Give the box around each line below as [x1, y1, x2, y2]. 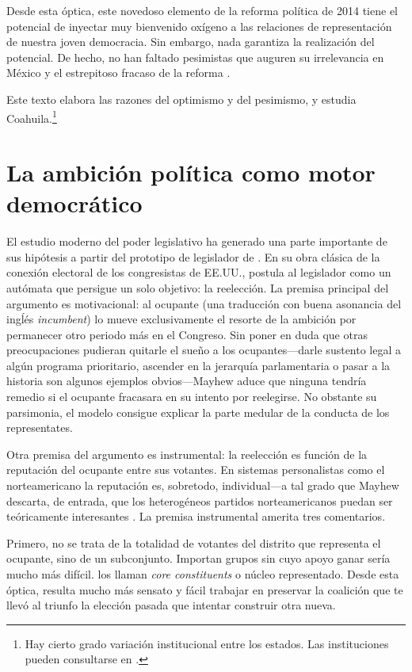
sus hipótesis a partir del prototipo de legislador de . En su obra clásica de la [6, 248, 380, 265]
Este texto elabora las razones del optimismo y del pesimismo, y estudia [6, 90, 357, 107]
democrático [6, 187, 143, 220]
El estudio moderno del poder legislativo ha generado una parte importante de [6, 233, 387, 250]
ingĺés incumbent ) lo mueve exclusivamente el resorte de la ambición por [6, 311, 357, 327]
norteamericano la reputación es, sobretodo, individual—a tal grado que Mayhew [6, 477, 399, 494]
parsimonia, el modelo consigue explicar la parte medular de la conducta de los [6, 403, 390, 420]
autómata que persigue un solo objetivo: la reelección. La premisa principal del [6, 279, 389, 296]
